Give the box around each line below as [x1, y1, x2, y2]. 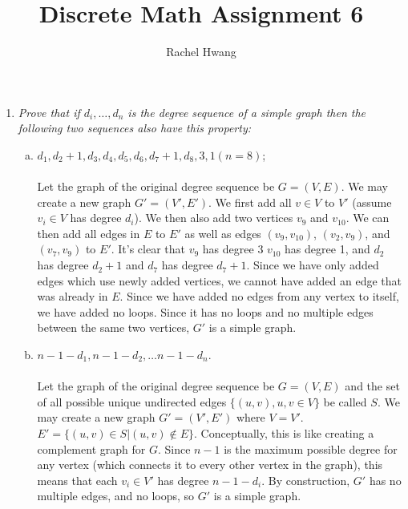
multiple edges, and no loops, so [37, 487, 195, 504]
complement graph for [37, 440, 146, 457]
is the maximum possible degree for [224, 440, 398, 457]
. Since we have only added [246, 257, 379, 273]
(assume [352, 193, 392, 210]
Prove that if [18, 103, 80, 120]
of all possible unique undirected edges [37, 393, 227, 410]
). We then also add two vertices [134, 209, 293, 226]
